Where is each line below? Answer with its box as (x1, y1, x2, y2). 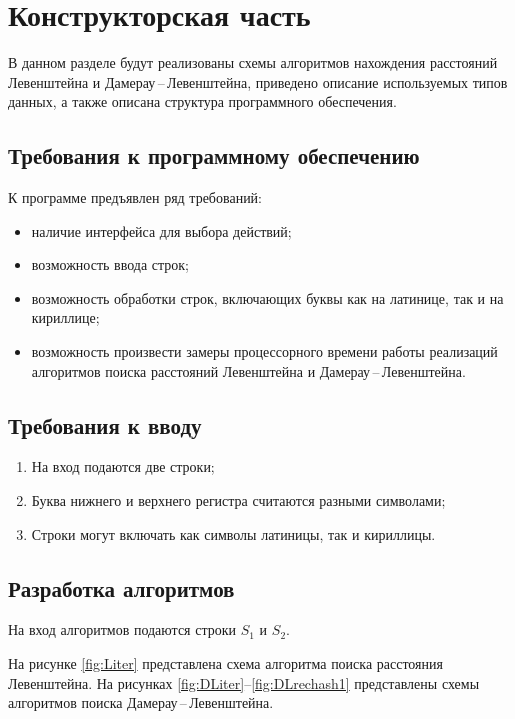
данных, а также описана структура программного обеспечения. (8, 91, 397, 112)
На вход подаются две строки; (31, 456, 215, 477)
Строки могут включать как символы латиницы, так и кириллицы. (31, 523, 436, 544)
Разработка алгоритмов (8, 572, 235, 603)
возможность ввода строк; (31, 254, 189, 275)
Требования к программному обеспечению (8, 140, 420, 171)
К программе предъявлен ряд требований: (8, 187, 263, 208)
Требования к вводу (8, 409, 202, 440)
